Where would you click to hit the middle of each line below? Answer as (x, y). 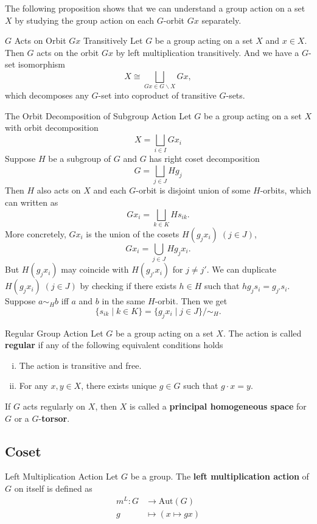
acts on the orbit (68, 52)
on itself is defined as (53, 488)
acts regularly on (54, 406)
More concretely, (36, 233)
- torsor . (54, 418)
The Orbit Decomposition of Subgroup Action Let (98, 115)
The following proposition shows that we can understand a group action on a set (155, 8)
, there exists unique (119, 386)
